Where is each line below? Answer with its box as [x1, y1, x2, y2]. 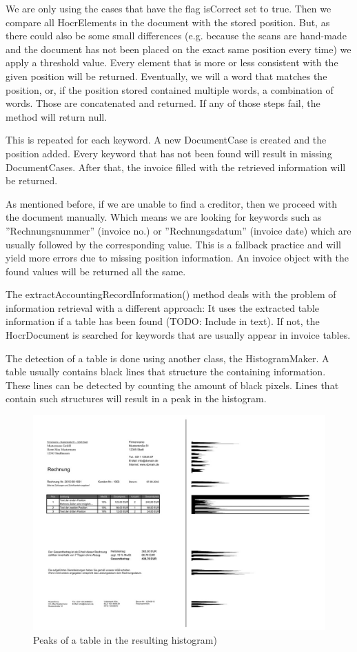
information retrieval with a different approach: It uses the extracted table [6, 300, 319, 315]
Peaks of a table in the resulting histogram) [33, 633, 217, 646]
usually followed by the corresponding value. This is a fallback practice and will [6, 237, 341, 251]
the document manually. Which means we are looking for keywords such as [6, 210, 322, 224]
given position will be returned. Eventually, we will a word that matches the [6, 68, 327, 83]
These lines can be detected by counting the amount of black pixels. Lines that [6, 377, 339, 392]
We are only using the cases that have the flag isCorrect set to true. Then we [6, 1, 331, 15]
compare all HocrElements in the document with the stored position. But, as [6, 14, 330, 29]
